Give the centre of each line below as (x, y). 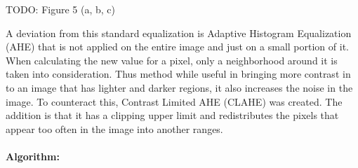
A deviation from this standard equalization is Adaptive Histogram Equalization (179, 33)
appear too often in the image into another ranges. (114, 128)
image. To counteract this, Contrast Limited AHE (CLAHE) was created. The (174, 101)
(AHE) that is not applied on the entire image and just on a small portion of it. (177, 47)
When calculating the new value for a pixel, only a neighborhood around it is (172, 60)
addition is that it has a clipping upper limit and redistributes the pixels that (172, 115)
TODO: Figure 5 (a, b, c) (60, 9)
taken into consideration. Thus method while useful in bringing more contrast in (178, 74)
